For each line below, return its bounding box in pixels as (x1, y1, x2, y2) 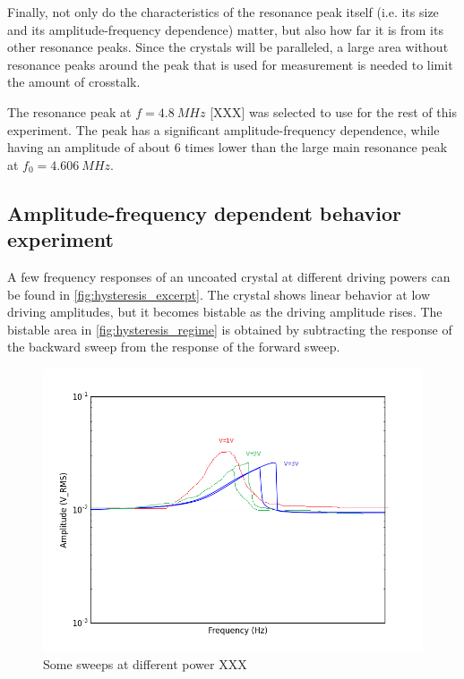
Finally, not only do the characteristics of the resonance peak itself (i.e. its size (7, 3, 439, 21)
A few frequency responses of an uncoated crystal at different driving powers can (7, 267, 451, 285)
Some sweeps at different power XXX (43, 654, 247, 673)
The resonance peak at (7, 102, 132, 121)
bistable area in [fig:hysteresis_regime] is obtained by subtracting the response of (7, 319, 452, 338)
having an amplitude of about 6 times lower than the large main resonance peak (7, 138, 448, 157)
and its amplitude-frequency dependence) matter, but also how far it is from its (7, 20, 443, 38)
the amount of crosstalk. (7, 72, 141, 91)
